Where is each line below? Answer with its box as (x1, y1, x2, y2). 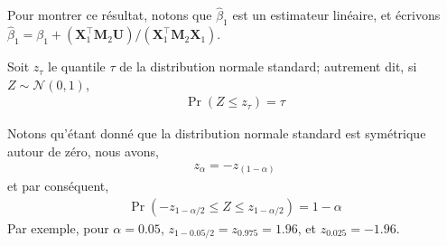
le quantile (48, 57, 106, 76)
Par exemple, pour (7, 218, 109, 237)
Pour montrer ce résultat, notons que (7, 5, 212, 24)
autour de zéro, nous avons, (7, 142, 159, 161)
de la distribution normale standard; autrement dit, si (119, 57, 417, 76)
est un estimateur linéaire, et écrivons (232, 5, 441, 24)
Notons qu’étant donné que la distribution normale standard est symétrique (7, 124, 426, 143)
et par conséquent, (7, 176, 109, 195)
